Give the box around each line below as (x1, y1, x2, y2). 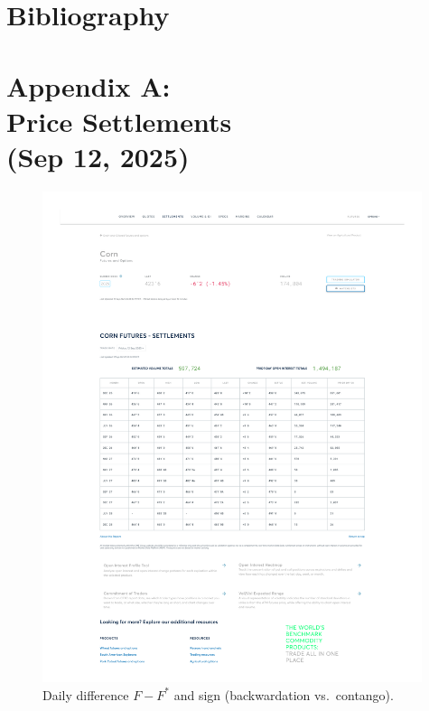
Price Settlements (6, 102, 232, 139)
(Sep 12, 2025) (6, 137, 190, 174)
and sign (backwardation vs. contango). (173, 685, 394, 704)
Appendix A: (6, 67, 171, 104)
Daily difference (42, 685, 129, 704)
